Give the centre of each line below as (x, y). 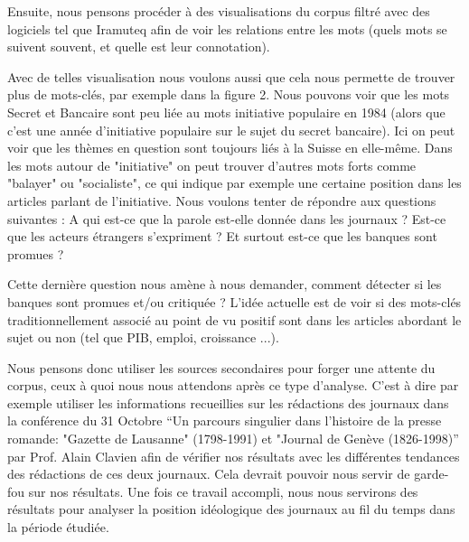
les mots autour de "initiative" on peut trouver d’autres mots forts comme (212, 165)
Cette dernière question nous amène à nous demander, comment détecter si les (225, 284)
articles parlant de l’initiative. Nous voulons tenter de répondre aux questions (222, 200)
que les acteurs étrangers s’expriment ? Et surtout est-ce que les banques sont (222, 236)
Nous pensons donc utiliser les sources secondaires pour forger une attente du (221, 367)
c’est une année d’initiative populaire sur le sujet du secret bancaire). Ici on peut (231, 130)
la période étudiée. (58, 527)
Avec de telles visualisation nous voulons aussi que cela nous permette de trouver (231, 76)
